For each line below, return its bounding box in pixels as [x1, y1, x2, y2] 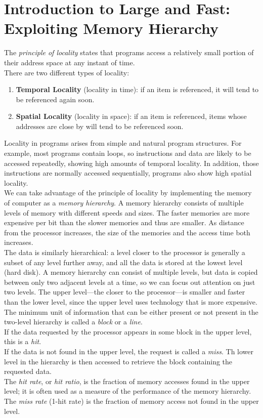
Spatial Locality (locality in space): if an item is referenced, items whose [16, 111, 247, 121]
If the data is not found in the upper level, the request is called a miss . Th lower [4, 346, 254, 356]
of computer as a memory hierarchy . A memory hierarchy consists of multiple [4, 197, 244, 208]
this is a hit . [4, 336, 41, 347]
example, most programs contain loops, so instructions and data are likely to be [4, 148, 251, 158]
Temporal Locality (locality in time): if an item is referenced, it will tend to [16, 84, 259, 95]
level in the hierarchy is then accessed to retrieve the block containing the [4, 356, 233, 366]
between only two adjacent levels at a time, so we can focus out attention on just [4, 276, 255, 287]
